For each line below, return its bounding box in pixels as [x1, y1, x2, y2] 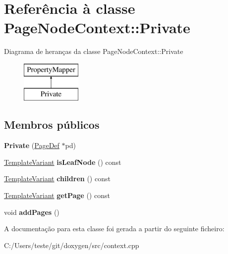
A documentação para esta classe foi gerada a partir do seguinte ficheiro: [4, 223, 225, 234]
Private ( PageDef [4, 140, 59, 151]
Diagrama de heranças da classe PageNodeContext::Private [4, 46, 183, 56]
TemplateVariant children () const [4, 173, 111, 184]
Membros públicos [4, 117, 100, 132]
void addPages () [4, 206, 59, 217]
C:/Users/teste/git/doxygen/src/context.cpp [4, 240, 139, 250]
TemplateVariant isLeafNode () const [4, 156, 121, 167]
